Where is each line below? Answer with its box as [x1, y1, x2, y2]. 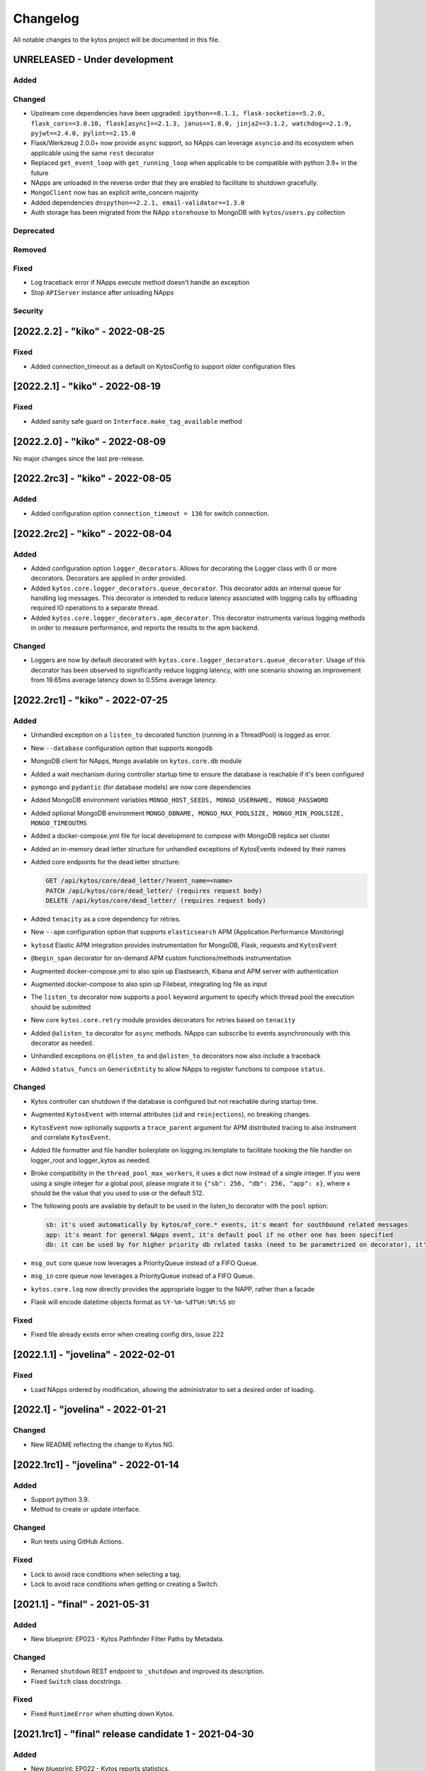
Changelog [13, 11, 79, 26]
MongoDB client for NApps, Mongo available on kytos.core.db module [30, 757, 242, 765]
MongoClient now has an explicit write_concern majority [30, 188, 198, 197]
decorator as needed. [30, 1039, 94, 1047]
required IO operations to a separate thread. [30, 604, 159, 612]
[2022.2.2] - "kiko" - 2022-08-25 [13, 326, 166, 338]
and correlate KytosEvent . [30, 1133, 111, 1141]
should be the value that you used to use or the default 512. [30, 1189, 205, 1197]
